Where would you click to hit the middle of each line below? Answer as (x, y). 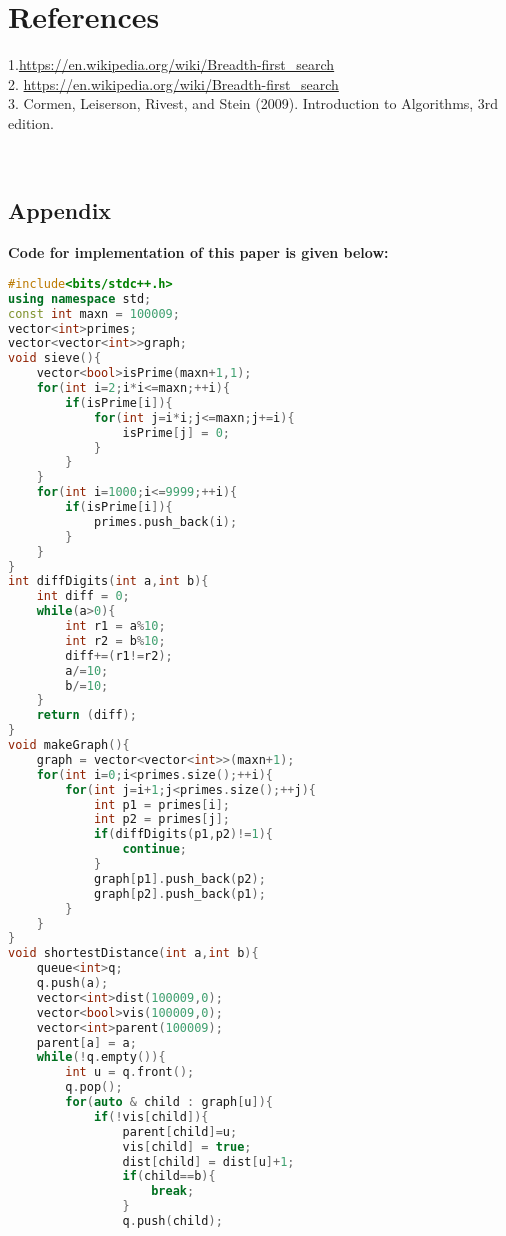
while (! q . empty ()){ (101, 1057)
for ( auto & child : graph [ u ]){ (169, 1102)
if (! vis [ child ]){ (151, 1116)
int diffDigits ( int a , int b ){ (108, 581)
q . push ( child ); (172, 1221)
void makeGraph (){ (69, 745)
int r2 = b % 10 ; (115, 640)
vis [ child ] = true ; (187, 1146)
